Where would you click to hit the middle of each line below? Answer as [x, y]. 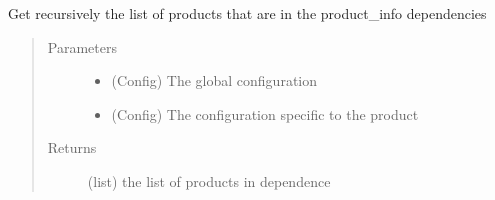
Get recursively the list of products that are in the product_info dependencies [247, 13]
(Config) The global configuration [214, 80]
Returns [72, 147]
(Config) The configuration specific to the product [265, 113]
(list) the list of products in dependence [209, 180]
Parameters [82, 46]
